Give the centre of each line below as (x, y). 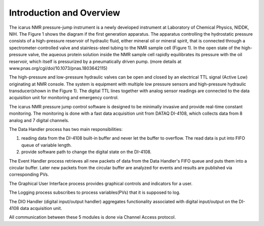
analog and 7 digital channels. (39, 120)
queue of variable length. (46, 145)
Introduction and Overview (65, 13)
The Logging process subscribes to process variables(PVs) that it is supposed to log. (95, 192)
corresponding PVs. (29, 175)
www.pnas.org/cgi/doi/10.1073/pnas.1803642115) (58, 68)
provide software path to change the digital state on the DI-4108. (86, 152)
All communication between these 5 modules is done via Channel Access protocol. (92, 217)
